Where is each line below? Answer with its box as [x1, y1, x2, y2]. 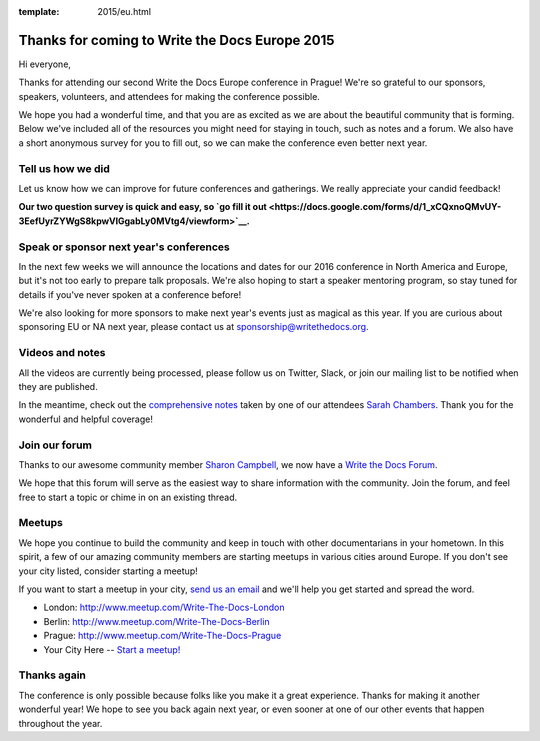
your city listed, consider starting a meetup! [18, 565, 199, 577]
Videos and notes [18, 346, 106, 360]
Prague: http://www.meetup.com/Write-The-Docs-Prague [43, 630, 282, 642]
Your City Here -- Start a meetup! [43, 643, 181, 655]
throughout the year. [18, 717, 103, 729]
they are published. [18, 381, 99, 393]
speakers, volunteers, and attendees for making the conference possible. [18, 90, 320, 102]
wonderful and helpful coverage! [18, 413, 154, 425]
